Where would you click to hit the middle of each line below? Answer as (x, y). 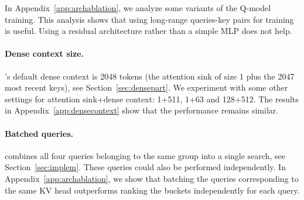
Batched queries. (39, 133)
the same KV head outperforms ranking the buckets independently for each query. (152, 190)
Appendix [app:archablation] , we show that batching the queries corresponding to (152, 178)
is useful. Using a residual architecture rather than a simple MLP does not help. (148, 31)
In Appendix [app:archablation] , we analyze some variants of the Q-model (138, 8)
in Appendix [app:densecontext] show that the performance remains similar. (142, 110)
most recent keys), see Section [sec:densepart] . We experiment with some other (146, 87)
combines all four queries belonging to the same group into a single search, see (145, 155)
